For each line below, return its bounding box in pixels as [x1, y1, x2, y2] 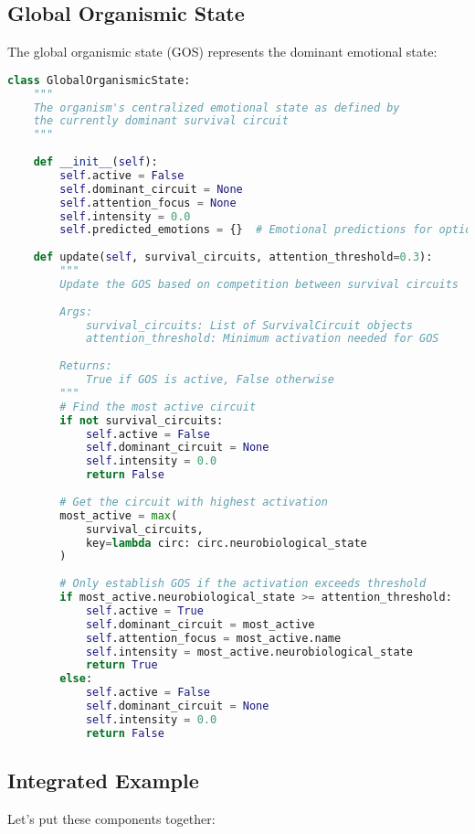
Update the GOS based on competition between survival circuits [59, 277, 459, 291]
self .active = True [85, 604, 204, 617]
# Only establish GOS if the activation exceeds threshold [59, 577, 427, 591]
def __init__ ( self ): [33, 155, 158, 169]
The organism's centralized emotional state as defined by [33, 101, 400, 114]
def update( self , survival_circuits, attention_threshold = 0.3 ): [33, 251, 433, 264]
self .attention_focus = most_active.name [85, 631, 342, 645]
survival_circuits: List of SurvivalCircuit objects [85, 318, 413, 332]
